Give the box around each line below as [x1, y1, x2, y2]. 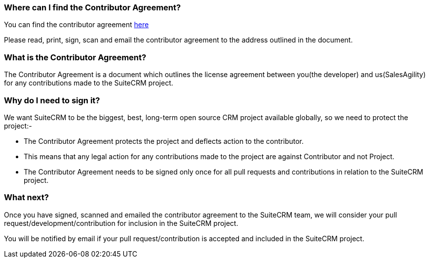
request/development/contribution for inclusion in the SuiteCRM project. [4, 218, 238, 227]
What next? [4, 192, 49, 203]
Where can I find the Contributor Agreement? [4, 2, 181, 12]
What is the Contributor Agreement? [4, 52, 147, 62]
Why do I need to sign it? [4, 95, 100, 105]
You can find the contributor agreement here [4, 20, 149, 29]
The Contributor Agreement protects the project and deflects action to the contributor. [24, 136, 304, 145]
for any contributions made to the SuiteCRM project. [4, 79, 173, 87]
